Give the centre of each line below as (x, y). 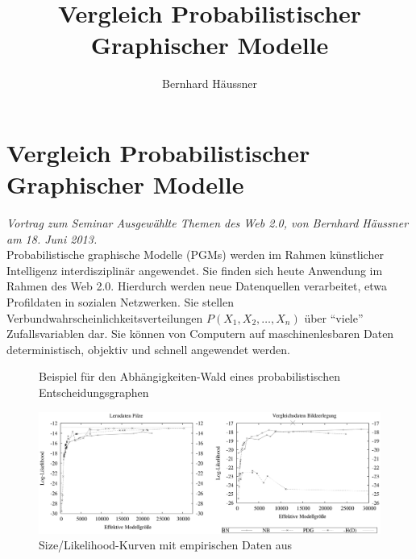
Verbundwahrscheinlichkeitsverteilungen (105, 317)
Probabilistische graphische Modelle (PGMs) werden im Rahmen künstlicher (195, 254)
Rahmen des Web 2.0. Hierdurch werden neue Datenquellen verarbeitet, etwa (197, 286)
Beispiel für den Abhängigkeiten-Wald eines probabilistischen (189, 376)
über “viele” (334, 317)
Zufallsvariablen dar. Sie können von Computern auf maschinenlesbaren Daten (200, 334)
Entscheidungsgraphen (94, 392)
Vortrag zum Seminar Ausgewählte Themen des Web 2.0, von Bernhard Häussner (208, 223)
